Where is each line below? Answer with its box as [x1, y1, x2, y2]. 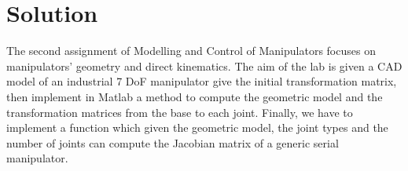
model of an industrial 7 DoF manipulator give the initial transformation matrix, [6, 73, 397, 89]
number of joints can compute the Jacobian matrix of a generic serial [6, 134, 339, 151]
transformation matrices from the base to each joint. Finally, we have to [6, 104, 353, 120]
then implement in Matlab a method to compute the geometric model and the [6, 88, 383, 104]
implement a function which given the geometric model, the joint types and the [6, 119, 388, 136]
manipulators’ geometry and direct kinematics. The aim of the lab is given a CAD [6, 57, 402, 74]
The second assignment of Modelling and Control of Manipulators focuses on [6, 42, 376, 59]
